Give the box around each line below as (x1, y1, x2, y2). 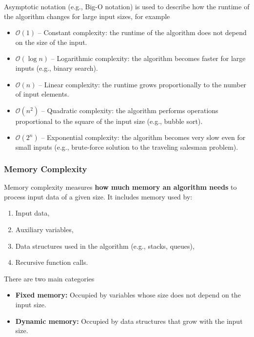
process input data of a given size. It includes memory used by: (4, 191, 193, 201)
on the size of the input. (15, 37, 87, 47)
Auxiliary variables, (15, 224, 74, 234)
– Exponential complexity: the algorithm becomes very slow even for (41, 132, 246, 142)
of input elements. (15, 89, 69, 99)
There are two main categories (4, 273, 95, 283)
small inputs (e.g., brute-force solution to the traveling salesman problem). (15, 142, 238, 152)
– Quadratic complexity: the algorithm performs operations (41, 105, 218, 115)
